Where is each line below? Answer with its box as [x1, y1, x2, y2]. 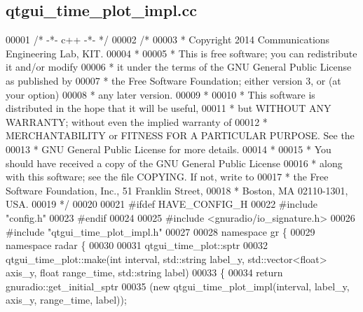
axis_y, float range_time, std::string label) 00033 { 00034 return [6, 265, 283, 280]
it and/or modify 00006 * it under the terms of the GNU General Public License [6, 59, 352, 74]
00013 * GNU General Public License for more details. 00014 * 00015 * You [6, 141, 331, 156]
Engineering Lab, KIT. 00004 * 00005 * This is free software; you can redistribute [6, 45, 357, 60]
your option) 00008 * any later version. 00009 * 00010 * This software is [6, 87, 315, 101]
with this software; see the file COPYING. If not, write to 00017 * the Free [6, 169, 329, 184]
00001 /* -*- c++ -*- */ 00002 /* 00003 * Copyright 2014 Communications [6, 32, 330, 47]
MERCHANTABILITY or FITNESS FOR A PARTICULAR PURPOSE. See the [6, 128, 355, 143]
